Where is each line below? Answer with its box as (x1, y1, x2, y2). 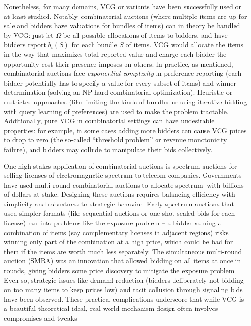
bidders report (4, 39, 46, 50)
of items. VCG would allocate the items (125, 39, 244, 50)
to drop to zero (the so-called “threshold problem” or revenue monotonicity (4, 135, 227, 145)
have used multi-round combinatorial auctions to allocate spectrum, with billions (4, 179, 244, 189)
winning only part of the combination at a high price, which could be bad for (4, 237, 233, 247)
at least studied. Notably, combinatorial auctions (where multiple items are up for (4, 11, 247, 21)
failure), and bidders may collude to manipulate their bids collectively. (4, 144, 213, 154)
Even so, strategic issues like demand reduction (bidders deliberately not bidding (4, 275, 244, 285)
